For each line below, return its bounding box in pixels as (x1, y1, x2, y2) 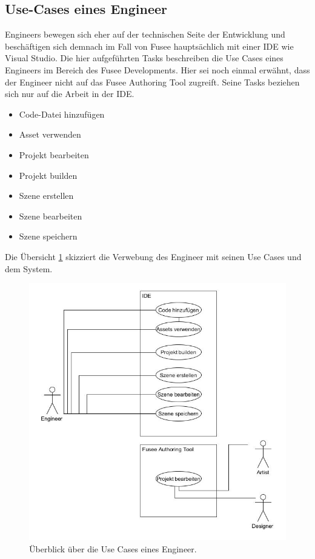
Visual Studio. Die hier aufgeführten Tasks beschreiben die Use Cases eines (5, 52, 283, 64)
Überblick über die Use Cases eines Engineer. (29, 542, 197, 555)
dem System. (5, 262, 53, 275)
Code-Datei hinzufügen (19, 107, 105, 120)
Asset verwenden (19, 128, 81, 141)
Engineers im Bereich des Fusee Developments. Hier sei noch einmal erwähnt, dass (5, 63, 310, 76)
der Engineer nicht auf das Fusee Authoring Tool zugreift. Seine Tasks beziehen (5, 75, 300, 88)
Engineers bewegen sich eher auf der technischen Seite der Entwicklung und (5, 28, 285, 41)
